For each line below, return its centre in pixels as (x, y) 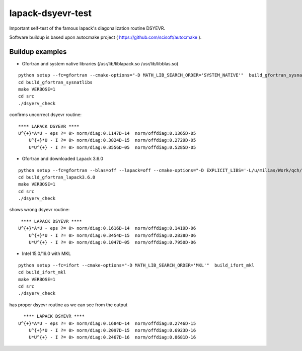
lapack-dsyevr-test (50, 13)
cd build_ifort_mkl (42, 272)
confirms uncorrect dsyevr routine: (46, 115)
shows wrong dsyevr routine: (40, 210)
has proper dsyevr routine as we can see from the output (68, 305)
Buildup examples (38, 52)
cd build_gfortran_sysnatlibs (56, 82)
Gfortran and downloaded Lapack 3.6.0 (62, 159)
